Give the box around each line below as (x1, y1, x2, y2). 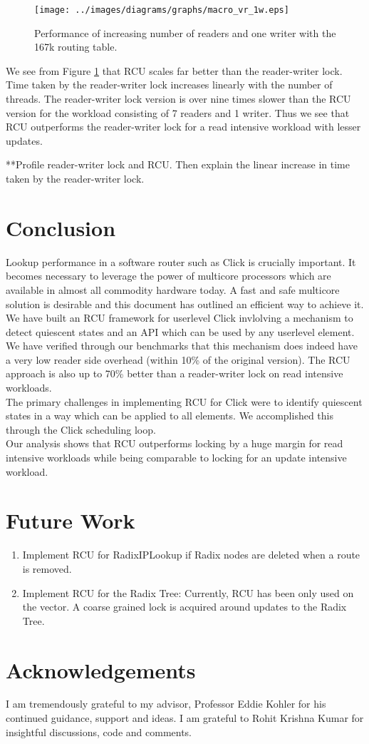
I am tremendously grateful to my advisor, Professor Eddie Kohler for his (6, 696, 326, 711)
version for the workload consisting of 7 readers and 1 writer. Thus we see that (6, 105, 350, 120)
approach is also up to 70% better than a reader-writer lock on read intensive (6, 366, 343, 381)
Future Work (6, 506, 135, 535)
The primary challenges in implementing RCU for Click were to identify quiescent (6, 394, 363, 409)
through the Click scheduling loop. (6, 422, 156, 437)
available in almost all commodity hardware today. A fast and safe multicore (6, 282, 340, 297)
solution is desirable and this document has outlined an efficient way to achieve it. (6, 296, 364, 311)
